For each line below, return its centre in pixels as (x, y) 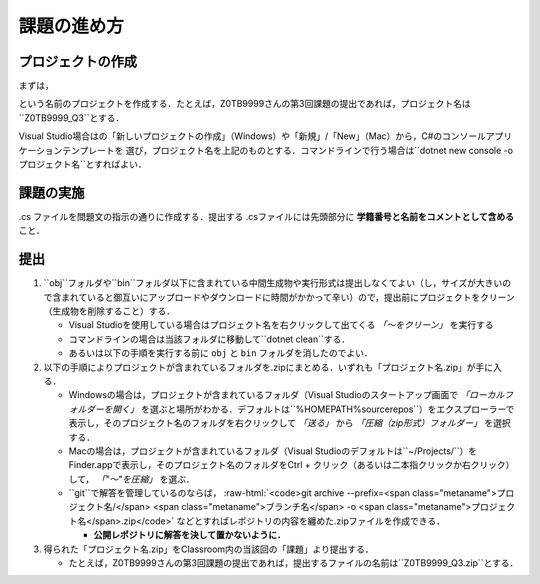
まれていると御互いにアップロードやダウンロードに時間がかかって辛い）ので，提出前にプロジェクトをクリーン (287, 297)
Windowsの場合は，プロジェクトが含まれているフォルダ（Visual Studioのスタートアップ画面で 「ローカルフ (291, 395)
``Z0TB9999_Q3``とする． (71, 117)
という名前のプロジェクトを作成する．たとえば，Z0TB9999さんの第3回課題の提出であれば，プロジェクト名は (245, 104)
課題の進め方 (71, 26)
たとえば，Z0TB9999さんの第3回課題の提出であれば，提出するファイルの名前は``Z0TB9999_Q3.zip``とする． (293, 563)
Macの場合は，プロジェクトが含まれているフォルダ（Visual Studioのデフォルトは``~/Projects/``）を (273, 451)
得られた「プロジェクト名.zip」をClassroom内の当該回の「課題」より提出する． (208, 549)
